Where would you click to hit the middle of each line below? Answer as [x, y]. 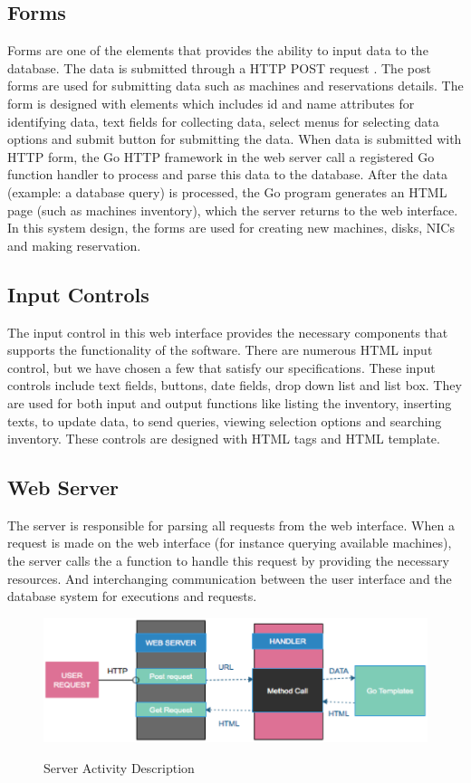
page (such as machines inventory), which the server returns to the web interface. [233, 210]
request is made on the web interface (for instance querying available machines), [230, 543]
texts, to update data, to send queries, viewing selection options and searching [225, 420]
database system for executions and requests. [132, 596]
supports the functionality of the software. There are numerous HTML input [220, 350]
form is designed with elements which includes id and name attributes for [211, 103]
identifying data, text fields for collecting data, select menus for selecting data [223, 121]
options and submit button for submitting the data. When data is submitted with [235, 139]
